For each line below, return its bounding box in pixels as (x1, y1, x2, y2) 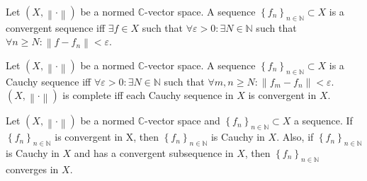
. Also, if (276, 129, 314, 144)
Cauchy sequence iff (6, 74, 91, 88)
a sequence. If (293, 113, 353, 128)
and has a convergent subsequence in (74, 145, 234, 160)
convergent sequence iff (6, 20, 106, 35)
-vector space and (145, 113, 220, 128)
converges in (6, 161, 59, 176)
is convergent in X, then (55, 129, 159, 144)
